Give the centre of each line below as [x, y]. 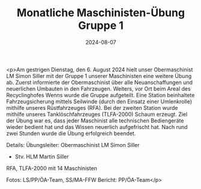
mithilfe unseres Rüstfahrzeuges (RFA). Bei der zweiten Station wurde [92, 107]
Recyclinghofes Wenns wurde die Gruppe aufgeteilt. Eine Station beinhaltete [100, 95]
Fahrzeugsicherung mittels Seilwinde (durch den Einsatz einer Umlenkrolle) [99, 101]
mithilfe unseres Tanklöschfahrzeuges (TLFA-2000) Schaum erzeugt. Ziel [97, 114]
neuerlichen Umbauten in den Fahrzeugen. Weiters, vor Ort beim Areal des [98, 88]
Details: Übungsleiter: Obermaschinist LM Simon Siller [73, 145]
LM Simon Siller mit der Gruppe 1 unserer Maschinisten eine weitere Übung [99, 76]
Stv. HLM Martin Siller [42, 157]
